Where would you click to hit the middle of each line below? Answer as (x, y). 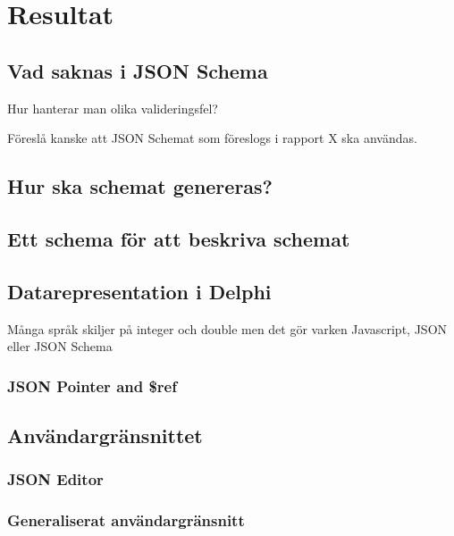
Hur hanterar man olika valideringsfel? (113, 108)
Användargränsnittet (105, 435)
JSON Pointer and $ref (92, 385)
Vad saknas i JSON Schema (138, 70)
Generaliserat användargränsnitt (126, 520)
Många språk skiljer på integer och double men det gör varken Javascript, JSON (227, 328)
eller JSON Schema (60, 346)
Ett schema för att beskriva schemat (179, 238)
